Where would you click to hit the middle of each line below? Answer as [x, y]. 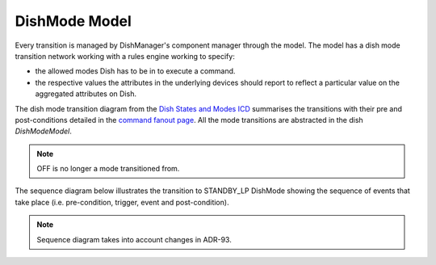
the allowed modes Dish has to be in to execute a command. [135, 71]
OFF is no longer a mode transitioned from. [108, 169]
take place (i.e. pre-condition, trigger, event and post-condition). [122, 202]
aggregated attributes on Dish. [86, 94]
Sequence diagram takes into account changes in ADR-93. [134, 239]
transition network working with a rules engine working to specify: [125, 56]
